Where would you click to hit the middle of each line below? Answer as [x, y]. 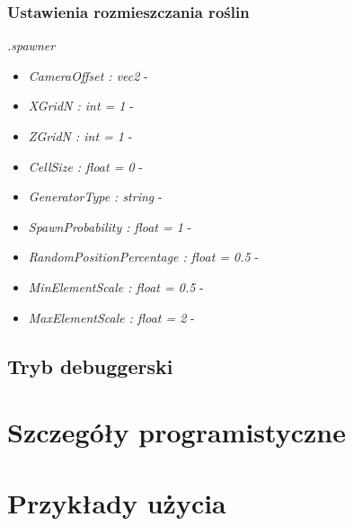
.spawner [31, 45]
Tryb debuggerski [90, 366]
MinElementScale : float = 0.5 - [116, 286]
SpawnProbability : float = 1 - [110, 226]
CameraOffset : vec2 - [88, 75]
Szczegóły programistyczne [176, 432]
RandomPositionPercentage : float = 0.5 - [144, 257]
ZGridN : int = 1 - [80, 136]
